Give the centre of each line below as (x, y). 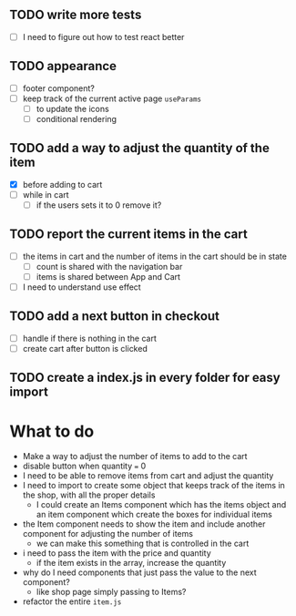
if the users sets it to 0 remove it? (99, 205)
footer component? (59, 88)
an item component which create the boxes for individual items (154, 515)
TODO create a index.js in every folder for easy (145, 378)
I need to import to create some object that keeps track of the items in (153, 486)
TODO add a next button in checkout (115, 317)
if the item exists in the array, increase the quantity (131, 563)
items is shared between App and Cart (108, 276)
